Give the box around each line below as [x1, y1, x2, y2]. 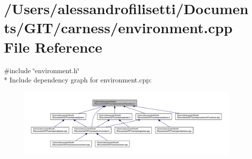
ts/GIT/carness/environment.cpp [4, 18, 233, 38]
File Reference [4, 37, 103, 57]
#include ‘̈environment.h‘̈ [4, 65, 80, 75]
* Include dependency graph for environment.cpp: [4, 75, 152, 85]
